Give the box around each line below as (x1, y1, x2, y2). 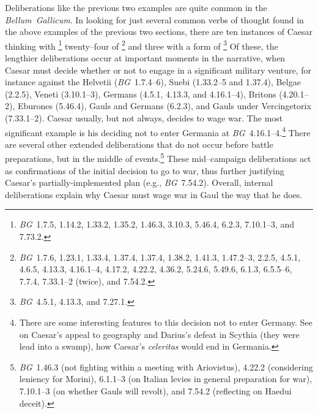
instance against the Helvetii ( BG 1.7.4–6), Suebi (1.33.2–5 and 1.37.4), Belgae (5, 75, 301, 88)
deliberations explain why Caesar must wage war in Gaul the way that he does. (5, 188, 303, 201)
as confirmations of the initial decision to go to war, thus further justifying (5, 164, 284, 177)
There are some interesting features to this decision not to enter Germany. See (19, 316, 312, 329)
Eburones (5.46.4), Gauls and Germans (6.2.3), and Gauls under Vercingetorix (17, 99, 311, 112)
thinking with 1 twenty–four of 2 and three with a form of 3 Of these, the (5, 37, 278, 52)
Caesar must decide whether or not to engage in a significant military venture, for (5, 63, 311, 76)
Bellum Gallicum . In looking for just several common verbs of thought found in (5, 13, 304, 26)
